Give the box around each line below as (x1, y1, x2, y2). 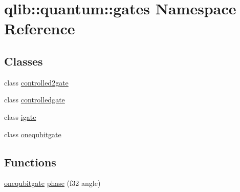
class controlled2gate (4, 77, 69, 88)
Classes (4, 53, 43, 69)
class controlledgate (4, 94, 65, 105)
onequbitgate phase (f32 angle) (4, 178, 101, 188)
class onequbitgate (4, 129, 61, 139)
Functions (4, 154, 56, 169)
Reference (4, 18, 75, 39)
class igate (4, 111, 36, 122)
